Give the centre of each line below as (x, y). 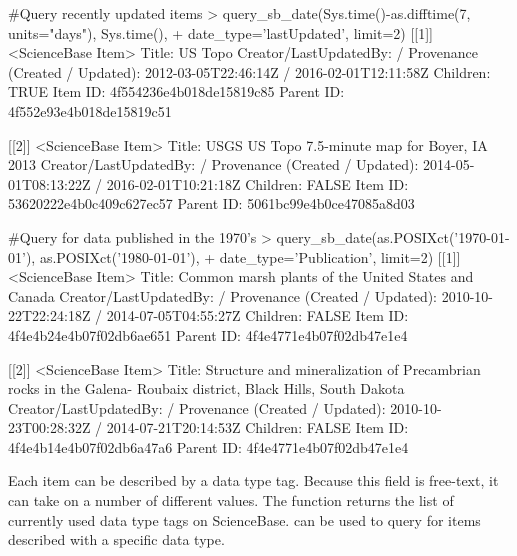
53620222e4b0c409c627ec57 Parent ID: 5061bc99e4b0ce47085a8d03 (211, 203)
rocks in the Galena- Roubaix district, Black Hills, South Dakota (206, 388)
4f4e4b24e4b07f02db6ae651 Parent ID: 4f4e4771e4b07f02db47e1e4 (208, 334)
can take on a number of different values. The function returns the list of (231, 500)
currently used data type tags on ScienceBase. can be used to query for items (244, 519)
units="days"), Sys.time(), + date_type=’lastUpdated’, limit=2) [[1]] (221, 32)
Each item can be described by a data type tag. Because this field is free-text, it (253, 480)
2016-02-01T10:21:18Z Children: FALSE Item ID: (257, 183)
